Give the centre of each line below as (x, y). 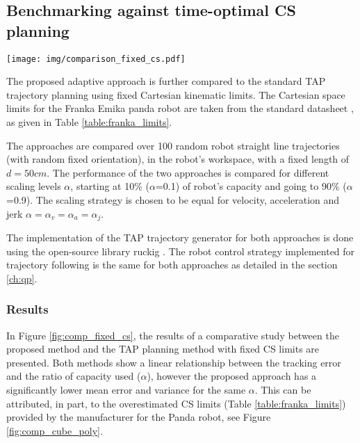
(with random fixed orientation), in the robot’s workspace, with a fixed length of (178, 159)
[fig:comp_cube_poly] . (55, 430)
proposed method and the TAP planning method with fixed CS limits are (163, 349)
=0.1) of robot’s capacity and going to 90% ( (251, 186)
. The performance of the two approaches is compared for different (188, 172)
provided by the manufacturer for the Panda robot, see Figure (139, 417)
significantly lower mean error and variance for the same (126, 390)
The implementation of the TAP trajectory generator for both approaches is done (180, 237)
